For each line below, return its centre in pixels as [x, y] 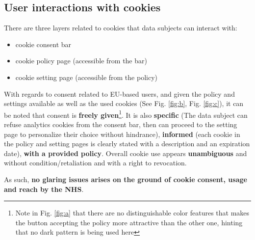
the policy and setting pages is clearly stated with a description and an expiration [127, 144]
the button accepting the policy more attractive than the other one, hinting [129, 222]
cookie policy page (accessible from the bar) [81, 61]
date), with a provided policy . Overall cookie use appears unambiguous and [126, 153]
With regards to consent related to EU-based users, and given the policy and [119, 93]
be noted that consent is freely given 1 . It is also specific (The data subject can [126, 114]
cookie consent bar [43, 44]
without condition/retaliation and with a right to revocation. [95, 163]
